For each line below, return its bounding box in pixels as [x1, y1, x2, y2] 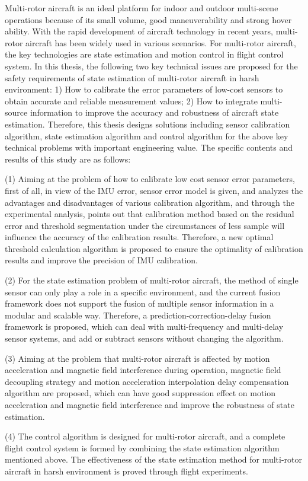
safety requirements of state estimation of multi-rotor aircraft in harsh [5, 71, 259, 84]
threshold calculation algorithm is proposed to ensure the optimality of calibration [5, 242, 303, 254]
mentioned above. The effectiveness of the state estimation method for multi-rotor [5, 453, 303, 466]
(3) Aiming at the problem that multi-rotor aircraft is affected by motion [5, 352, 270, 364]
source [5, 106, 28, 119]
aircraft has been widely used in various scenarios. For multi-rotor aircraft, [25, 36, 296, 49]
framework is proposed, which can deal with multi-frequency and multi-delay [5, 320, 284, 333]
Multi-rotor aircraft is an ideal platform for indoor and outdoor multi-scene [5, 2, 278, 14]
